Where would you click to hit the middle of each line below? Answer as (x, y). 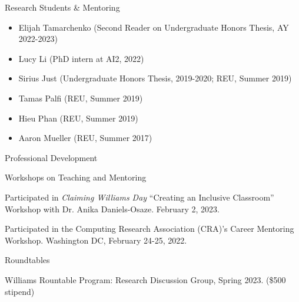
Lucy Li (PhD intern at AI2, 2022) (81, 58)
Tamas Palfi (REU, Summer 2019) (81, 98)
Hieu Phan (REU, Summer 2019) (78, 118)
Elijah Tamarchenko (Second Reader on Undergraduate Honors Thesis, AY (154, 27)
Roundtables (27, 260)
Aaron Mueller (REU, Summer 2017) (85, 138)
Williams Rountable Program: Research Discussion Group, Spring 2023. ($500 (145, 279)
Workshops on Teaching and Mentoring (76, 177)
